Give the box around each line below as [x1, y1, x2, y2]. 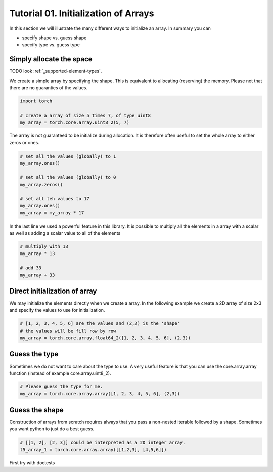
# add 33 [20, 265, 42, 271]
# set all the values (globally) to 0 [20, 174, 116, 180]
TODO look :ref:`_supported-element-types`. [9, 68, 102, 75]
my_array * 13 [20, 251, 55, 257]
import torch [20, 98, 53, 104]
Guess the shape [9, 406, 64, 414]
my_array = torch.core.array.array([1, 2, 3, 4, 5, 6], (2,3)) [20, 391, 180, 396]
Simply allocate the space [9, 55, 93, 63]
